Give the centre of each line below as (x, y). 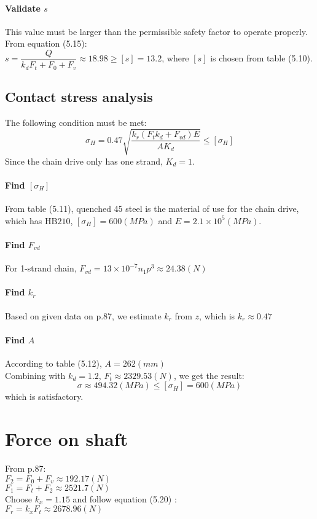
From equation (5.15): (46, 43)
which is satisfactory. (44, 396)
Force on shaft (67, 438)
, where (175, 58)
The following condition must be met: (76, 122)
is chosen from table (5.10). (261, 58)
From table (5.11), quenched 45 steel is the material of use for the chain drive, (152, 209)
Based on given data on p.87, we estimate (83, 315)
